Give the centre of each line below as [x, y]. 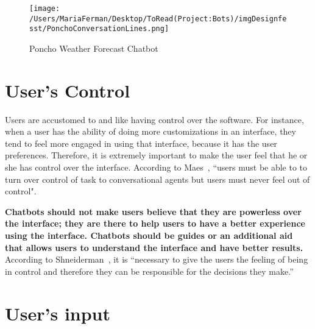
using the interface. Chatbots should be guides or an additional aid [149, 235]
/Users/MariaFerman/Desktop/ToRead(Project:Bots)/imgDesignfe [158, 19]
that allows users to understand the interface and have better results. [154, 247]
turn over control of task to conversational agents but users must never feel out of [157, 179]
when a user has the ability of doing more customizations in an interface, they [150, 131]
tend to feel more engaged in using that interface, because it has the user [141, 143]
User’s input [58, 313]
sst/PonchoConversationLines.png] [99, 29]
